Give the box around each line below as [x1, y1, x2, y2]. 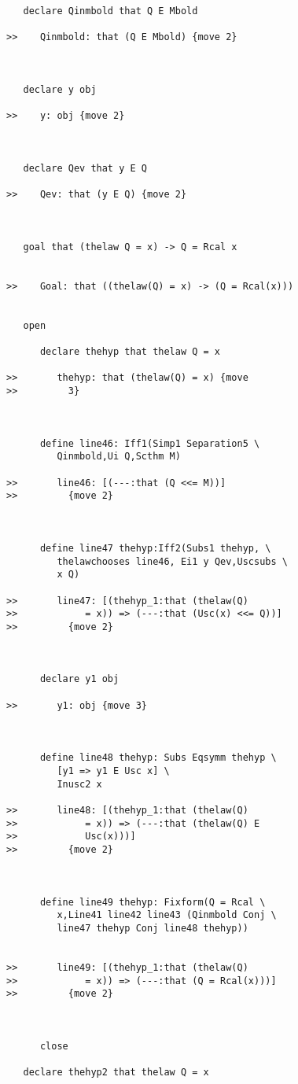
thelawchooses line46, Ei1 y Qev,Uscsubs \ [57, 555, 288, 567]
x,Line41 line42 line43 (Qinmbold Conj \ [57, 909, 277, 921]
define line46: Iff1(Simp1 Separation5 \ [39, 437, 260, 449]
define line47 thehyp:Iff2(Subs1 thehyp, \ [39, 542, 271, 554]
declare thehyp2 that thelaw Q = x [23, 1067, 209, 1078]
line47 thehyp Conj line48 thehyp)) [57, 922, 248, 934]
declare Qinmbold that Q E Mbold [23, 6, 198, 17]
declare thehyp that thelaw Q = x [39, 346, 221, 358]
